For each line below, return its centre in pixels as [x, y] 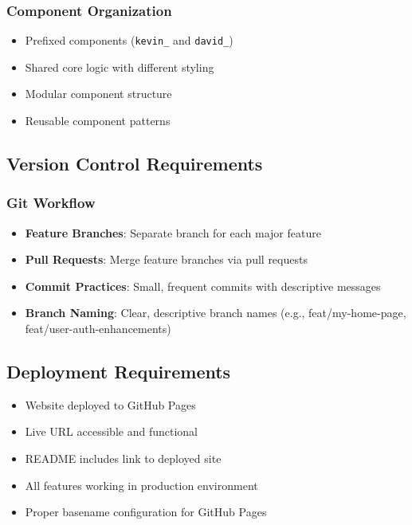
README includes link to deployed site [123, 458]
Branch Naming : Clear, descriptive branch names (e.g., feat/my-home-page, [216, 313]
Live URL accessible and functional [111, 431]
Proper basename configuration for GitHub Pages [146, 512]
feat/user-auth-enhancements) [98, 329]
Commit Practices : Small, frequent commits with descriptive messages [203, 286]
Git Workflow [51, 203]
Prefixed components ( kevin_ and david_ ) [129, 40]
